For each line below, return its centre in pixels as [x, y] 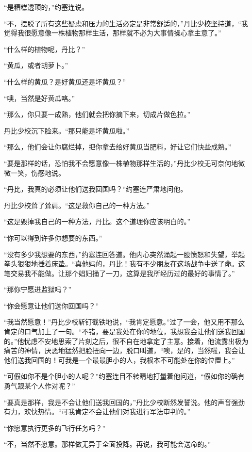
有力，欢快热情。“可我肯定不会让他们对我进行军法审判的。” [97, 412]
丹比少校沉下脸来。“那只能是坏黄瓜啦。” [67, 130]
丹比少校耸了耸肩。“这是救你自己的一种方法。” [77, 205]
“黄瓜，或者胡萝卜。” [36, 65]
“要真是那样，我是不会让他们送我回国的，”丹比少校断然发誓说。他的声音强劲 [125, 402]
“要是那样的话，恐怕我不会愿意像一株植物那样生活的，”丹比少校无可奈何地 [121, 163]
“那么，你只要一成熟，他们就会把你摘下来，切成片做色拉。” [97, 114]
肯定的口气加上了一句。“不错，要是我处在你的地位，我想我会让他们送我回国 [125, 331]
